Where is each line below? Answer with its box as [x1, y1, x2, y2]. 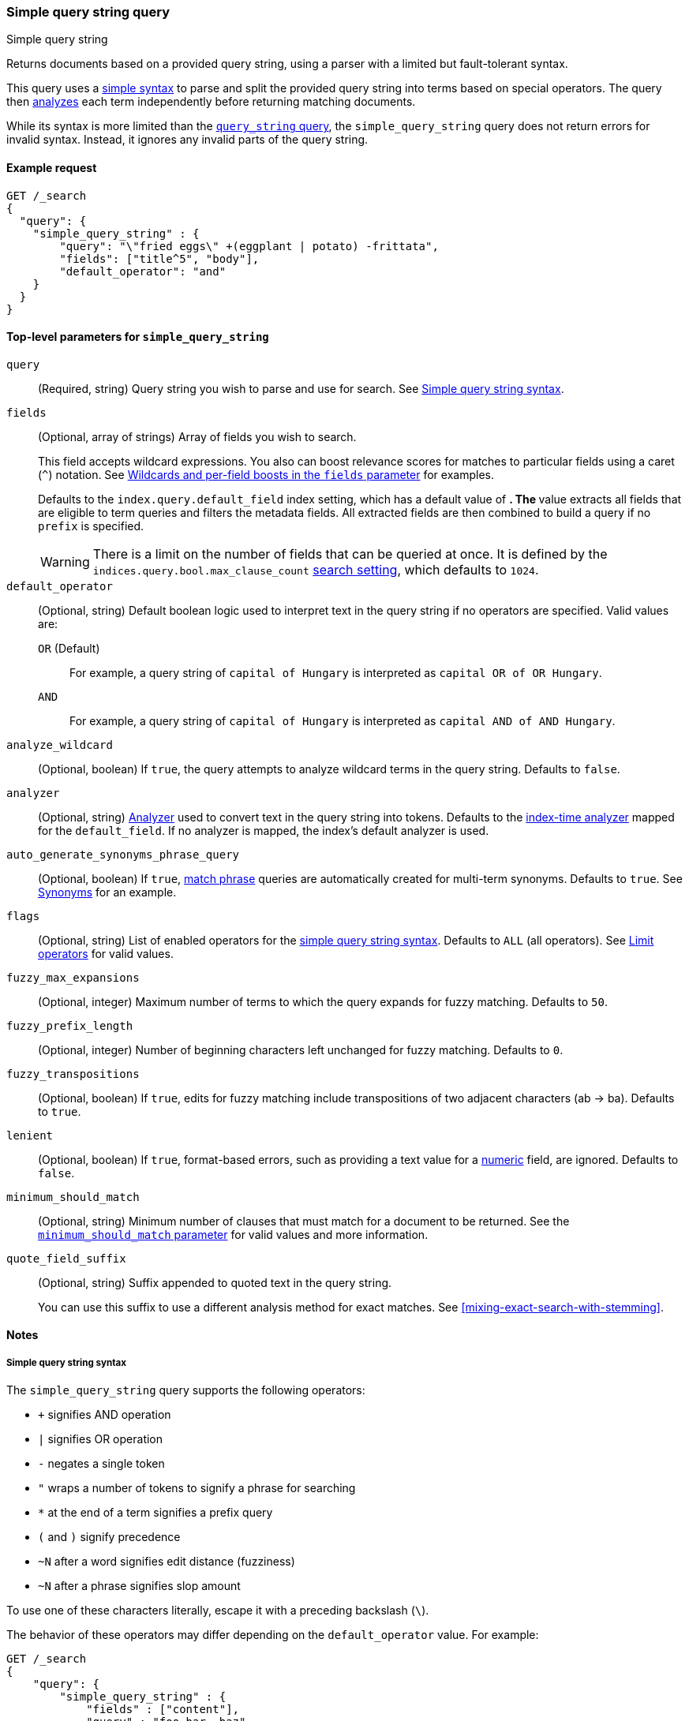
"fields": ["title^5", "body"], [59, 252, 260, 265]
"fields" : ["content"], [86, 1703, 240, 1716]
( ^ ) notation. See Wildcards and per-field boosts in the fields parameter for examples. [38, 467, 494, 481]
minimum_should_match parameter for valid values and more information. [38, 1227, 429, 1241]
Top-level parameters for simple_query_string [6, 330, 269, 344]
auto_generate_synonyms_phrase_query [6, 847, 240, 861]
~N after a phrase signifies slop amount [38, 1579, 241, 1593]
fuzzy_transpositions [6, 1067, 140, 1080]
